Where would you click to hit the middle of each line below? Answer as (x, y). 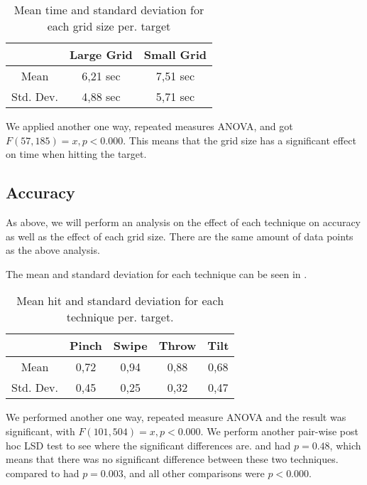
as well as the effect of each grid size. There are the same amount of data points (180, 236)
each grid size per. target (109, 26)
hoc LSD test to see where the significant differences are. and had (148, 445)
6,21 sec (101, 76)
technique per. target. (120, 317)
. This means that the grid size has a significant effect (240, 140)
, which (345, 445)
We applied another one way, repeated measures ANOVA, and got (149, 126)
